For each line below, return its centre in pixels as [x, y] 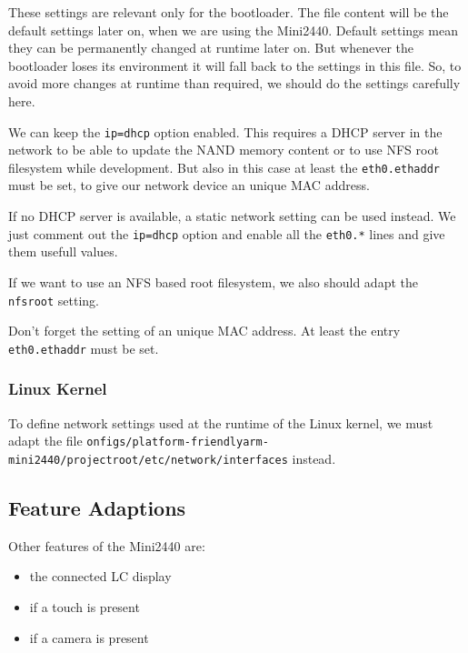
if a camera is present [89, 637]
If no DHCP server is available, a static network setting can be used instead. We [232, 216]
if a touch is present [85, 606]
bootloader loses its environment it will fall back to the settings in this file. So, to [235, 65]
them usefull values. [63, 251]
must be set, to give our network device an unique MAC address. [189, 185]
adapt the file [45, 441]
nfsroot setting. [54, 300]
